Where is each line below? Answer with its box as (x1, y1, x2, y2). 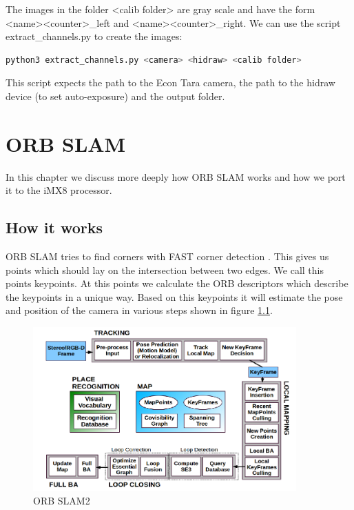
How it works (6, 217, 103, 238)
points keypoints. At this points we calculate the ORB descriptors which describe (6, 276, 348, 291)
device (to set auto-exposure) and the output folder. (6, 88, 225, 103)
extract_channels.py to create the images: (6, 29, 183, 43)
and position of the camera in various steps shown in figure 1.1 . (6, 303, 273, 317)
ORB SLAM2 (33, 493, 90, 508)
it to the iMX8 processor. (6, 183, 112, 197)
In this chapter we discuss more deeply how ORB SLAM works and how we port (6, 169, 346, 184)
